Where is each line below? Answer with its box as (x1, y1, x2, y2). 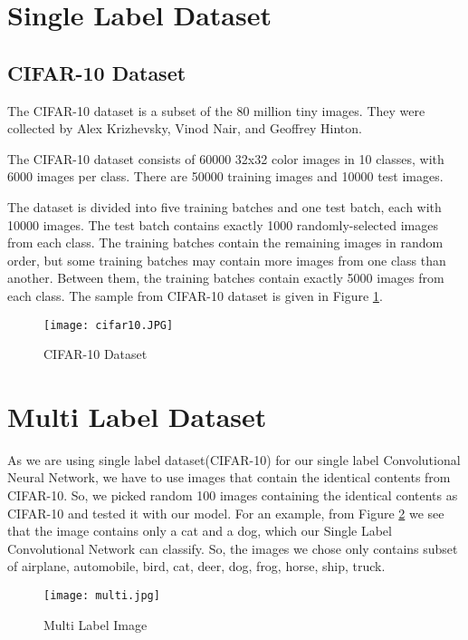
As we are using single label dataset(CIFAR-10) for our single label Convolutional (7, 450, 461, 469)
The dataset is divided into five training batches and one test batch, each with (7, 197, 442, 216)
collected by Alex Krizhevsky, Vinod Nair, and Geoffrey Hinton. (7, 119, 362, 138)
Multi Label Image (43, 615, 148, 634)
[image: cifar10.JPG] (43, 318, 174, 332)
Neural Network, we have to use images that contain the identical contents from (7, 468, 451, 487)
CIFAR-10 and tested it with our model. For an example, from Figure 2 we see (7, 503, 444, 522)
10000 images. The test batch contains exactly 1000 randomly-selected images (7, 215, 438, 234)
